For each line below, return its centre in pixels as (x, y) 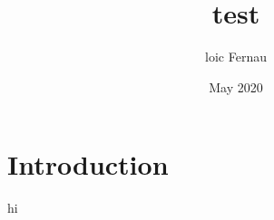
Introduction (88, 164)
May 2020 (236, 86)
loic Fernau (236, 57)
